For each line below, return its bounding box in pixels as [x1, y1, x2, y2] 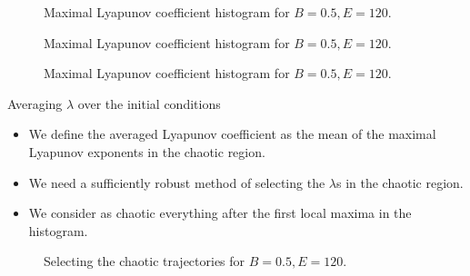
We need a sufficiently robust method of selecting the [28, 172, 325, 192]
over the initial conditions [77, 94, 221, 113]
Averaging [7, 94, 63, 113]
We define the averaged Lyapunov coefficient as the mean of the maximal [28, 124, 436, 143]
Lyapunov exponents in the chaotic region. [28, 142, 265, 161]
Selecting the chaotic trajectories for [44, 251, 245, 271]
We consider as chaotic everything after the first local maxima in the [28, 203, 412, 222]
